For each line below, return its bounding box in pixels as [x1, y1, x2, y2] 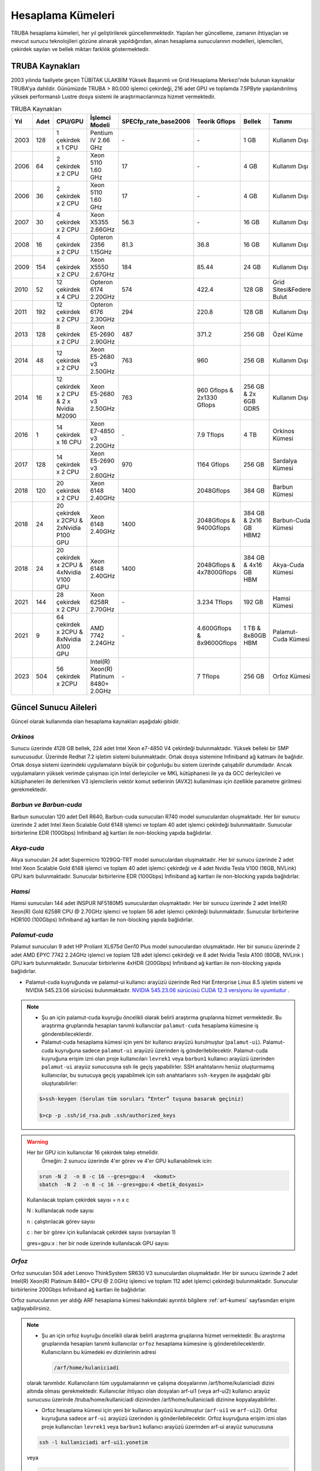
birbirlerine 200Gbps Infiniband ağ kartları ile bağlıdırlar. [11, 1286, 147, 1293]
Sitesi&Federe [272, 285, 311, 294]
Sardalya [272, 457, 297, 465]
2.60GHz [90, 471, 115, 480]
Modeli [90, 121, 110, 129]
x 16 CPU [56, 438, 82, 446]
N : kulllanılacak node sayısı [26, 1207, 94, 1214]
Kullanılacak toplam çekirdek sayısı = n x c [26, 1196, 129, 1203]
